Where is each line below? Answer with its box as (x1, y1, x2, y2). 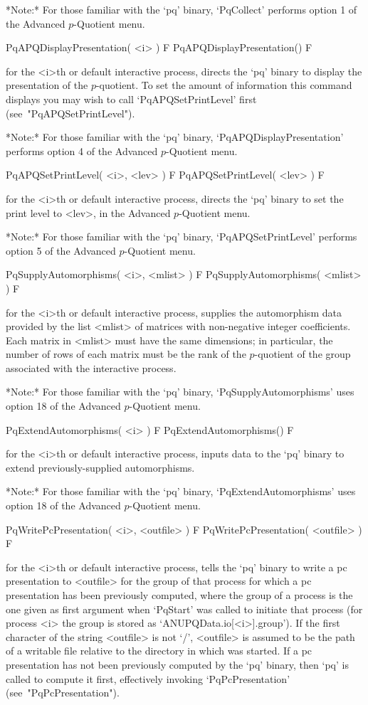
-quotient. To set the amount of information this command (95, 78, 352, 92)
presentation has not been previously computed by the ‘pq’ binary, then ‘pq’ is (6, 657, 349, 672)
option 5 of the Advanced (6, 243, 116, 258)
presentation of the (6, 78, 88, 92)
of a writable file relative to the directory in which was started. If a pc (6, 643, 312, 658)
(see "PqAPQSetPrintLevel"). (6, 105, 135, 120)
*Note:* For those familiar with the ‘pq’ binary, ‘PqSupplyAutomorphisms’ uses (6, 384, 354, 399)
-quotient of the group (254, 346, 351, 361)
